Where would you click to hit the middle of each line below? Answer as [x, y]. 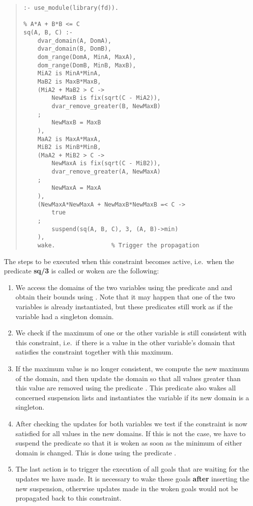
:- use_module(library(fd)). [71, 8]
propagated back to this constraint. [69, 498]
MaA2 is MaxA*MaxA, [69, 139]
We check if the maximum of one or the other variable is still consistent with [131, 333]
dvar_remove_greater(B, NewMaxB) [106, 106]
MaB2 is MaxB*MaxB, [69, 81]
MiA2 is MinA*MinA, [69, 74]
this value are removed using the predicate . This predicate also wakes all [126, 388]
